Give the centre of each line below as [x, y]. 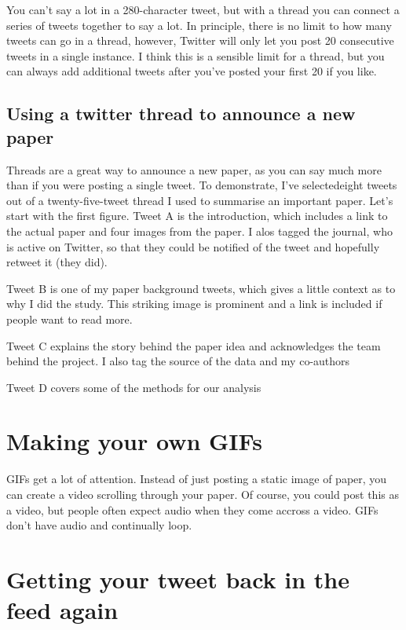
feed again [62, 610]
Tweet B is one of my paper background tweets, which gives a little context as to [201, 288]
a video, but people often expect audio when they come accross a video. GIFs [192, 509]
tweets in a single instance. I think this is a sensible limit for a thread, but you [196, 55]
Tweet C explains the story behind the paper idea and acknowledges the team [194, 345]
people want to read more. [69, 319]
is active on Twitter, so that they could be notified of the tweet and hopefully [193, 246]
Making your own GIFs [134, 441]
